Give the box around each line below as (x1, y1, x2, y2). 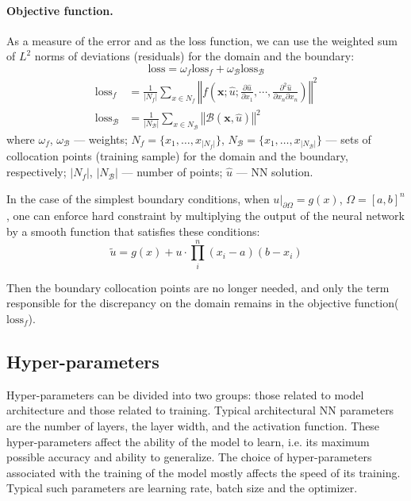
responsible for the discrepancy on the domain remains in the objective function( (6, 295, 399, 311)
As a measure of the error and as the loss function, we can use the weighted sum (6, 32, 398, 48)
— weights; (74, 130, 128, 147)
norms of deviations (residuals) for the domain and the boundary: (34, 48, 355, 64)
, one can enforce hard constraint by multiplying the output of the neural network (6, 207, 405, 224)
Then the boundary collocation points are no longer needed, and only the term (6, 279, 390, 295)
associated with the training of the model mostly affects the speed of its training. (6, 464, 401, 480)
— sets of (325, 130, 371, 147)
